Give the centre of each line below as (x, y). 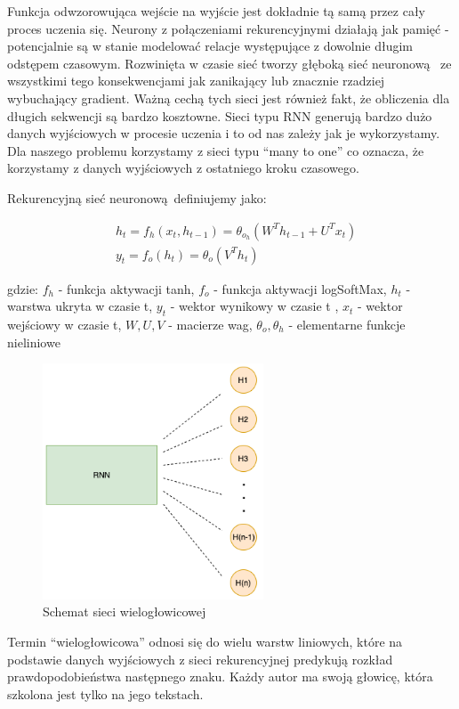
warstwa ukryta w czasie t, (80, 306)
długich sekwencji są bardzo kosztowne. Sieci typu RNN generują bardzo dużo (220, 115)
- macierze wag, (210, 324)
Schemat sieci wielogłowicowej (125, 611)
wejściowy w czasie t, (64, 324)
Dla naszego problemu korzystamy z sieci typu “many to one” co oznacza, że (216, 150)
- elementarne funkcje (347, 324)
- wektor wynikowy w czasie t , (254, 306)
